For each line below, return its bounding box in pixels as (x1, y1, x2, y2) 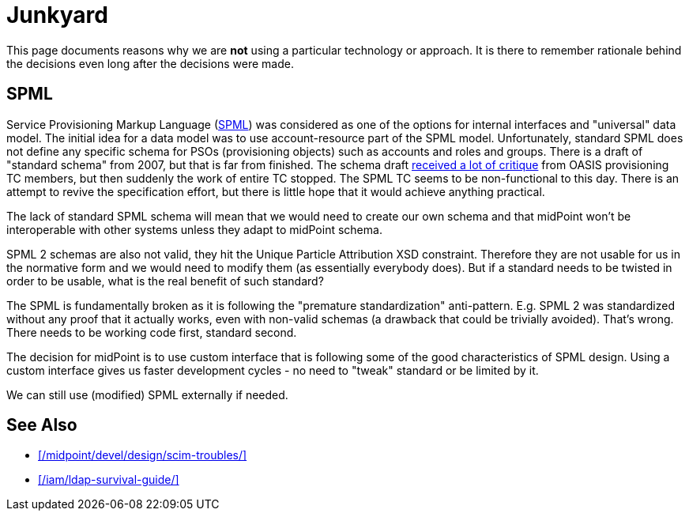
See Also (6, 415, 77, 436)
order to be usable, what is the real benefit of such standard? (6, 274, 324, 288)
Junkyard (6, 2, 108, 28)
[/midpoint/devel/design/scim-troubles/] (38, 448, 247, 462)
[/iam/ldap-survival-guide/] (38, 473, 179, 487)
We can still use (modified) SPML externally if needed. (6, 387, 288, 402)
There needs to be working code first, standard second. (6, 325, 297, 339)
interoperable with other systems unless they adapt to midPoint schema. (6, 222, 382, 236)
